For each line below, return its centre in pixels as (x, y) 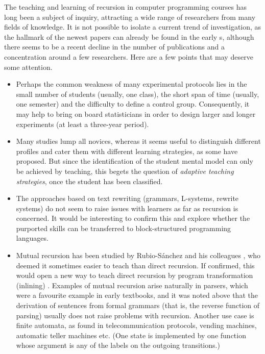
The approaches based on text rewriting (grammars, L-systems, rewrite (127, 198)
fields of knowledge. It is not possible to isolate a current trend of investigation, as (133, 27)
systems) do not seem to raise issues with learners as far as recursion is (127, 208)
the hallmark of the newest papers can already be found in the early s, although (129, 36)
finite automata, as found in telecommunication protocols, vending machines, (136, 325)
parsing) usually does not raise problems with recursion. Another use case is (135, 315)
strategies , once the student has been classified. (89, 181)
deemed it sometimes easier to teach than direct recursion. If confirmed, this (135, 265)
